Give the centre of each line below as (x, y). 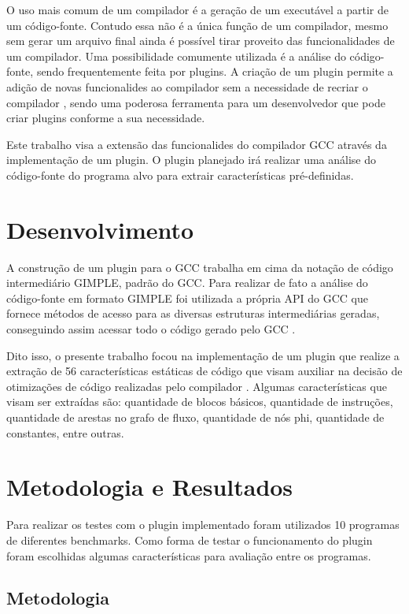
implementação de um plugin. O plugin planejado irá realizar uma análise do (192, 160)
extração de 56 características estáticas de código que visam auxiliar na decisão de (204, 371)
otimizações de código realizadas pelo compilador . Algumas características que (197, 386)
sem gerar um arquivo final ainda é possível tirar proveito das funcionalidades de (201, 41)
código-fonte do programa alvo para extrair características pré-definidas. (180, 175)
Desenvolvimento (100, 229)
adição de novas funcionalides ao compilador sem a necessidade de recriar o (187, 86)
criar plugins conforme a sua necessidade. (106, 118)
